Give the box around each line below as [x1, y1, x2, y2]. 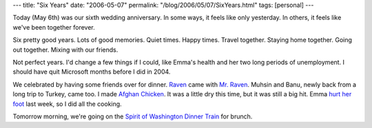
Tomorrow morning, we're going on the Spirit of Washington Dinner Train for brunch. [12, 112, 253, 120]
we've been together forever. [12, 23, 96, 31]
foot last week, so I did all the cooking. [12, 100, 122, 108]
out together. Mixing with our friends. [12, 45, 118, 54]
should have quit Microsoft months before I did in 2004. [12, 67, 171, 76]
